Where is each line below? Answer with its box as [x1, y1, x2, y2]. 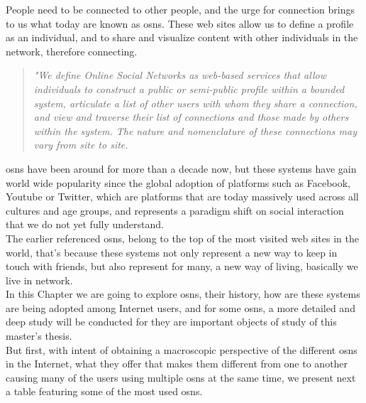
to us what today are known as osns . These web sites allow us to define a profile [6, 16, 354, 31]
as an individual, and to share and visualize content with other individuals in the [6, 30, 358, 45]
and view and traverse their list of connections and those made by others [33, 109, 349, 124]
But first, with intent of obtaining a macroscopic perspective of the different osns [6, 342, 357, 357]
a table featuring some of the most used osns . [6, 384, 203, 399]
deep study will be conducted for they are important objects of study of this [6, 314, 337, 329]
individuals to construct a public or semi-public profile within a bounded [33, 81, 345, 96]
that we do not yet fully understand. [6, 217, 164, 232]
